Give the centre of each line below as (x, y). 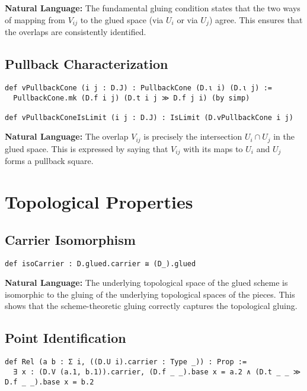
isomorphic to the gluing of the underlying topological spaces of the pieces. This (150, 294)
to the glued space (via (122, 19)
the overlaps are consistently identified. (76, 32)
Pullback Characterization (87, 64)
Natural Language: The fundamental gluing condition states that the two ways (153, 8)
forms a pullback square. (49, 161)
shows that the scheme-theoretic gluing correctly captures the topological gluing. (151, 306)
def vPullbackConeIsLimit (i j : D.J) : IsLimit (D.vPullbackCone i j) (149, 117)
